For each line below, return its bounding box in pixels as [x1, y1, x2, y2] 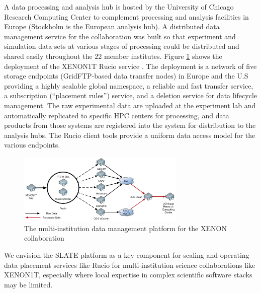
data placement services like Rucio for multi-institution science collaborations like [4, 259, 255, 270]
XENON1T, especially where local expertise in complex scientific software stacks [4, 269, 252, 280]
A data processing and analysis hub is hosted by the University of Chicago [4, 2, 234, 12]
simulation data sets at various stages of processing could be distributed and [4, 41, 239, 51]
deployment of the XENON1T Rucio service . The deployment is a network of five [4, 60, 257, 71]
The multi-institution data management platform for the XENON [24, 223, 227, 233]
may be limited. [4, 279, 53, 289]
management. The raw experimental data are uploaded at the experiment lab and [4, 100, 256, 110]
